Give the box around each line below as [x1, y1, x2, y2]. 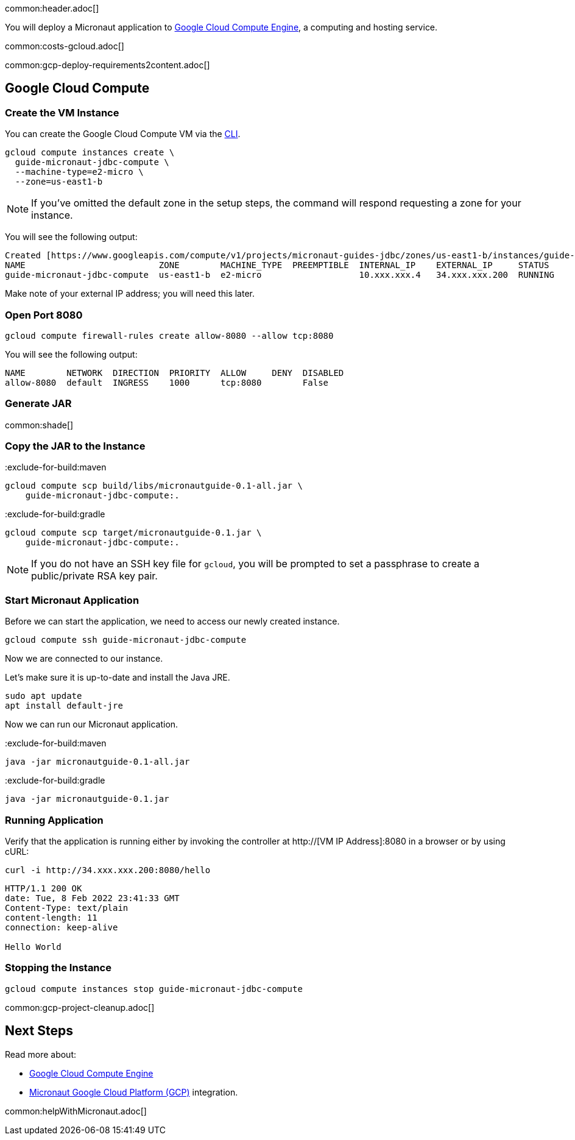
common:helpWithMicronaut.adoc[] [5, 1105, 147, 1116]
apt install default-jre [5, 701, 123, 711]
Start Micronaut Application [5, 593, 139, 606]
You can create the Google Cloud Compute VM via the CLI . [5, 129, 241, 140]
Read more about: [5, 1049, 76, 1060]
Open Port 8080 [5, 308, 83, 321]
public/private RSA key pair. [31, 570, 158, 582]
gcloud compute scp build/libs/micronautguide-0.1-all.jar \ [5, 481, 303, 491]
